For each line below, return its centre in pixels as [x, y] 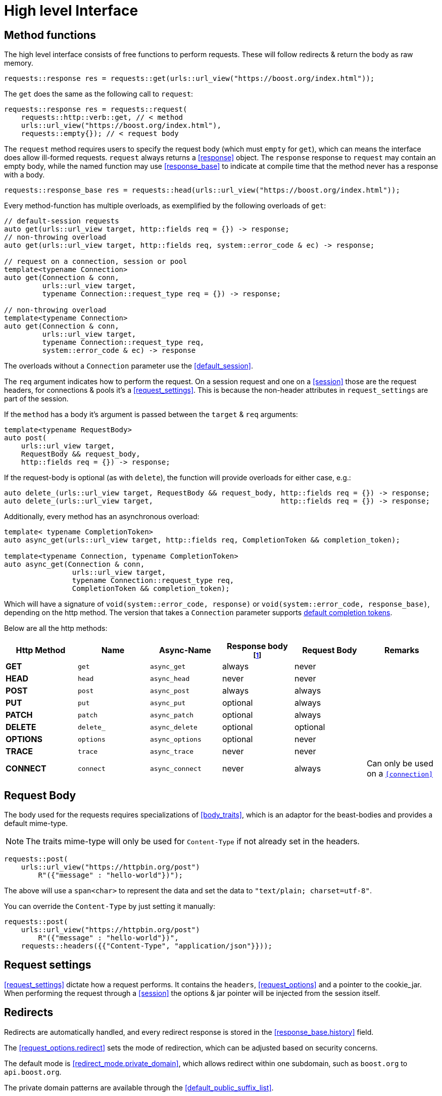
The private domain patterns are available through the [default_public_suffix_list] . [139, 1087]
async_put [168, 703]
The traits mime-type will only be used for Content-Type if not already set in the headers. [193, 841]
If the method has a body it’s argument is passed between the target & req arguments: [151, 415]
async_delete [174, 727]
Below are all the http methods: [56, 628]
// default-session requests [62, 221]
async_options [176, 739]
